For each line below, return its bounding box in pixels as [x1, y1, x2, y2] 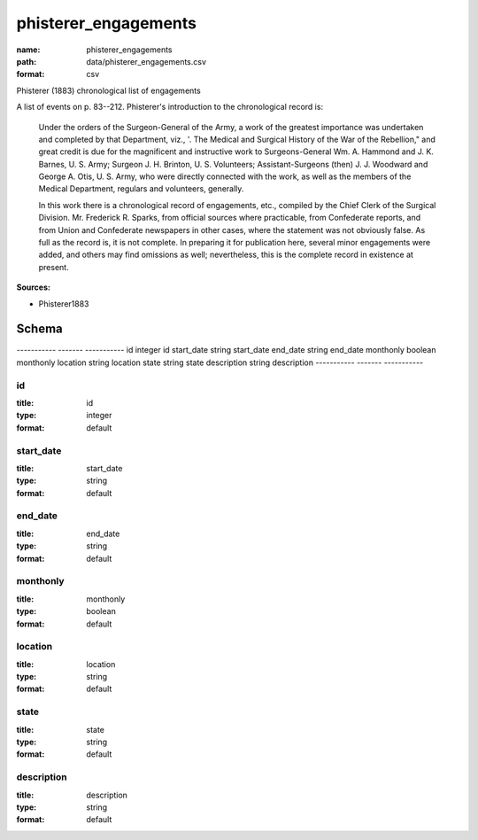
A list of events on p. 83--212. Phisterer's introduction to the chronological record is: [16, 102, 323, 113]
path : [16, 56, 37, 66]
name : [16, 44, 41, 55]
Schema [16, 322, 64, 337]
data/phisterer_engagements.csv [86, 56, 207, 66]
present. [38, 261, 70, 272]
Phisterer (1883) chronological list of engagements [16, 85, 201, 96]
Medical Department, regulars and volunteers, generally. [38, 183, 244, 194]
